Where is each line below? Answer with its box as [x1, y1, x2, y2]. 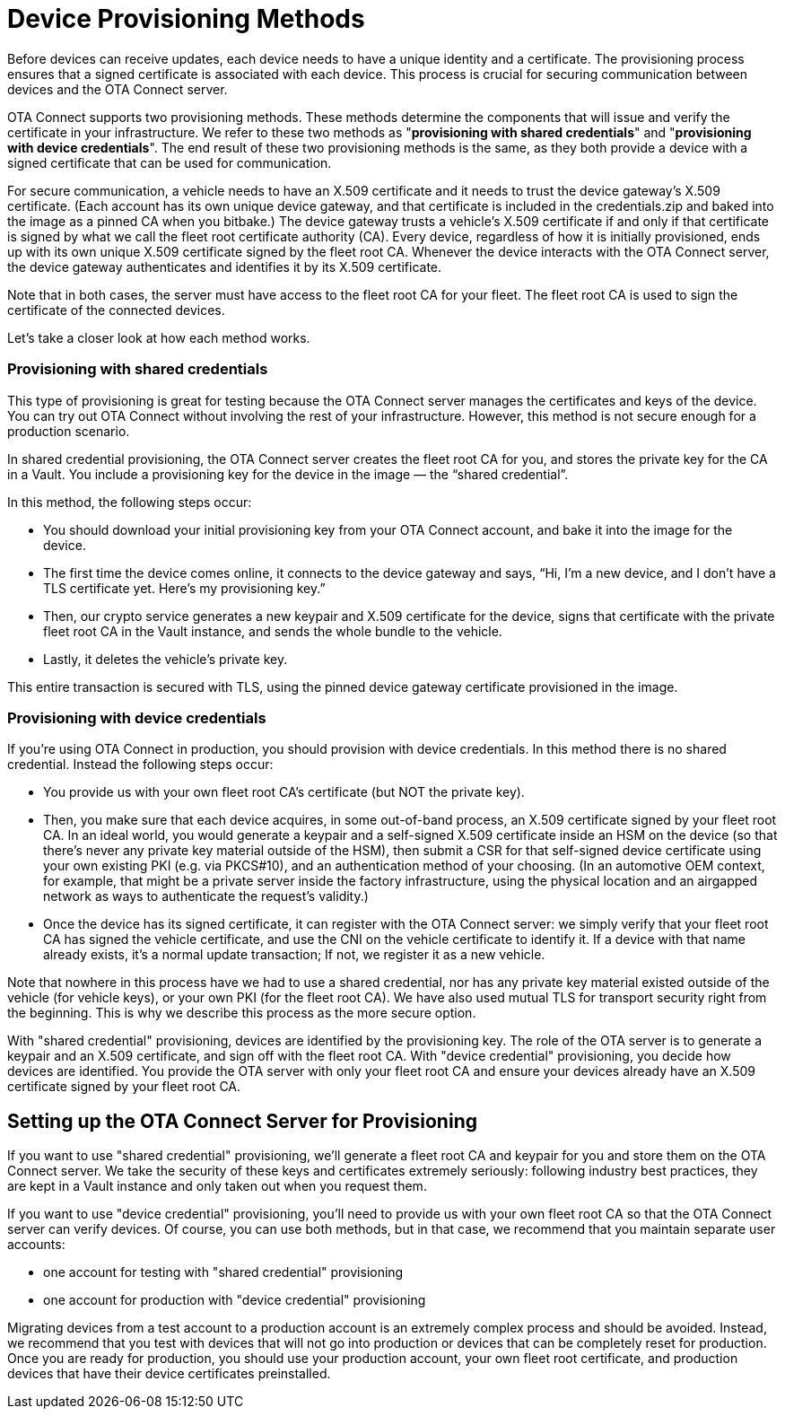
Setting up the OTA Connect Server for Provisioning [7, 1109, 477, 1132]
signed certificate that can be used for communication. [7, 154, 332, 170]
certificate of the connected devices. [7, 302, 225, 318]
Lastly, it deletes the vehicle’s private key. [43, 651, 288, 667]
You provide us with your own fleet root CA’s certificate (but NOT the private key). [43, 784, 525, 800]
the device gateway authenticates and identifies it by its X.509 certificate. [7, 258, 442, 275]
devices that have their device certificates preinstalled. [7, 1366, 331, 1382]
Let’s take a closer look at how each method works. [7, 329, 310, 345]
